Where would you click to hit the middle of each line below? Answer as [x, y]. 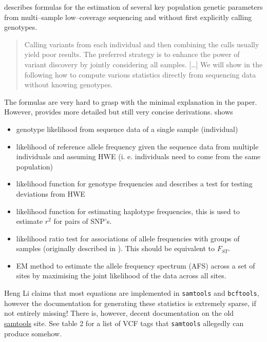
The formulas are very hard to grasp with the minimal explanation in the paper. [131, 101]
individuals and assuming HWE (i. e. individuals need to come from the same [138, 156]
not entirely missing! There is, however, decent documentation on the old [119, 313]
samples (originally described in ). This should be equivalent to [116, 248]
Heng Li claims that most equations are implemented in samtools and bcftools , [132, 293]
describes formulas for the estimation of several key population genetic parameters [133, 7]
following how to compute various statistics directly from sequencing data [140, 74]
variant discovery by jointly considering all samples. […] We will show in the [144, 64]
